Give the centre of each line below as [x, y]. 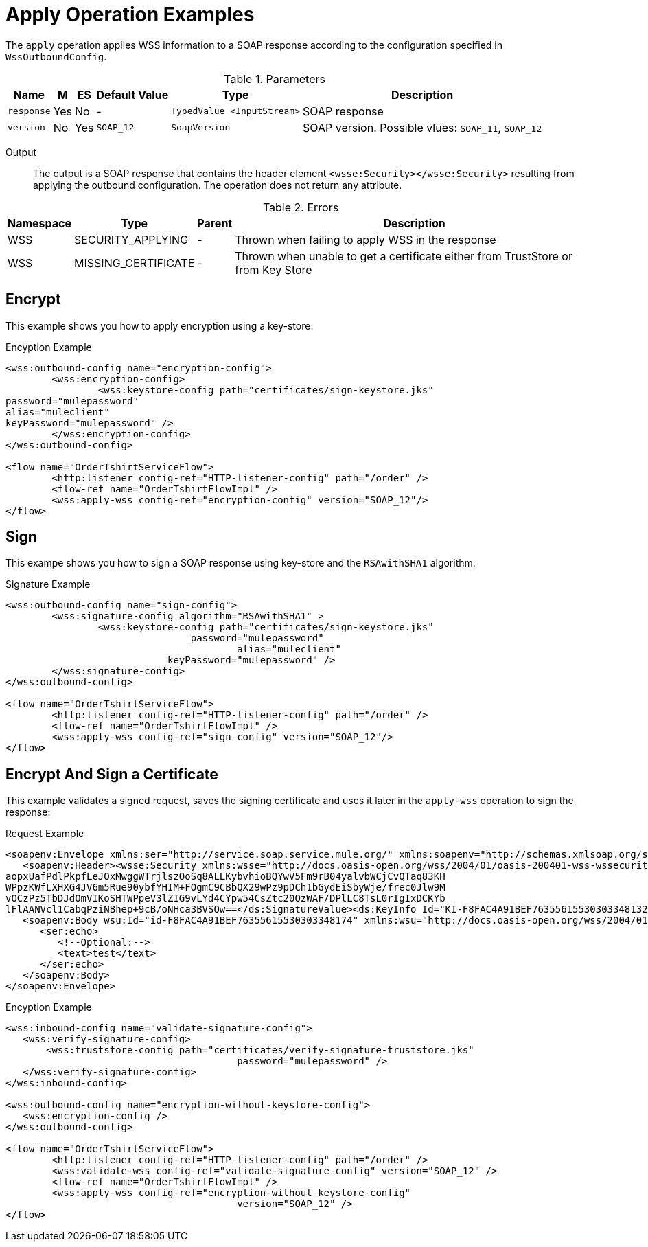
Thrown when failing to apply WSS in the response [366, 239]
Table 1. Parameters [275, 79]
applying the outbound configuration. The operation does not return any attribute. [218, 185]
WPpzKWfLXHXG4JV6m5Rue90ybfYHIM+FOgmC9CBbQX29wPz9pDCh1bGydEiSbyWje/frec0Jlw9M [225, 888]
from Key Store [274, 270]
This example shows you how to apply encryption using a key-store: [160, 325]
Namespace [40, 223]
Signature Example [48, 584]
